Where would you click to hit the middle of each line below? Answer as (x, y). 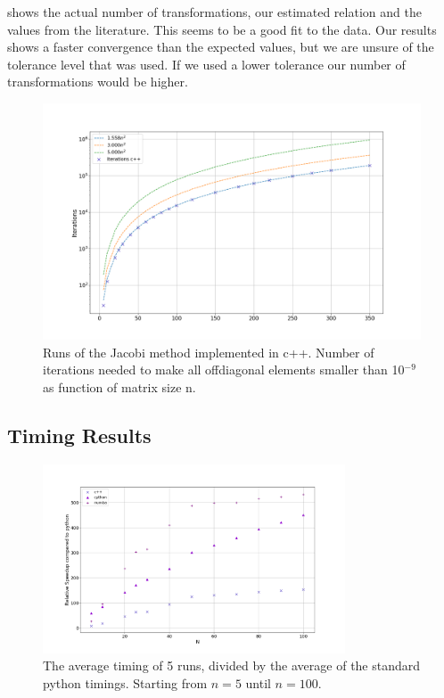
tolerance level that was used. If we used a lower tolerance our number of (206, 64)
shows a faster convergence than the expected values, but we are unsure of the (221, 47)
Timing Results (79, 435)
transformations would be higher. (98, 82)
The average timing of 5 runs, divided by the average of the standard (232, 665)
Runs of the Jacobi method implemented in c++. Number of (209, 352)
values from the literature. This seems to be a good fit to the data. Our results (222, 29)
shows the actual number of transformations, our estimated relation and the (214, 12)
